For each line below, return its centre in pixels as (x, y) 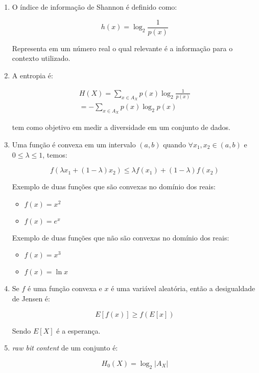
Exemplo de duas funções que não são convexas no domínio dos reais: (121, 237)
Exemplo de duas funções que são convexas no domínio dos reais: (114, 186)
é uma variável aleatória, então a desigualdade (183, 288)
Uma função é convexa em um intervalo (74, 145)
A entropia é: (32, 75)
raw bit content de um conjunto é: (65, 348)
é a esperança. (78, 330)
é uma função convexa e (65, 288)
